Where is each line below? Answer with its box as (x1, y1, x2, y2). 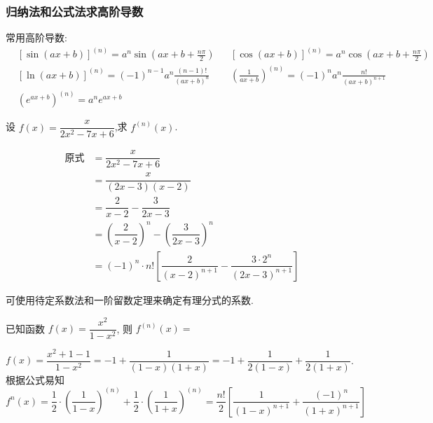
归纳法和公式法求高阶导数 (6, 2, 144, 20)
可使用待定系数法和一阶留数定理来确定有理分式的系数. (6, 293, 254, 307)
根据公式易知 (6, 372, 64, 387)
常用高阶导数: (6, 30, 67, 45)
